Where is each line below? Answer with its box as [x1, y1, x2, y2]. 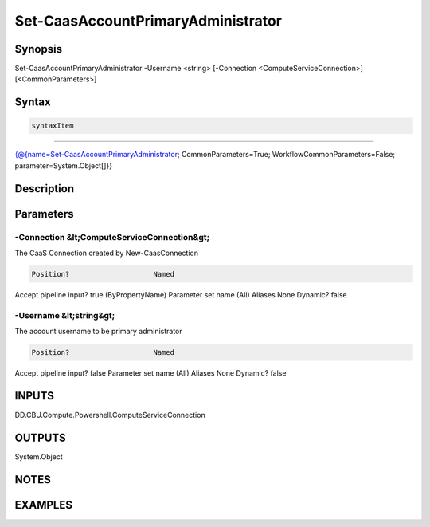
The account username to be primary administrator [14, 327, 182, 336]
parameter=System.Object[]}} [14, 160, 113, 171]
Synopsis [14, 42, 63, 56]
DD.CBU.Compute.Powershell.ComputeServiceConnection [14, 410, 206, 419]
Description [14, 182, 75, 195]
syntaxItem [31, 121, 74, 131]
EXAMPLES [14, 498, 73, 512]
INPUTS [14, 389, 55, 403]
